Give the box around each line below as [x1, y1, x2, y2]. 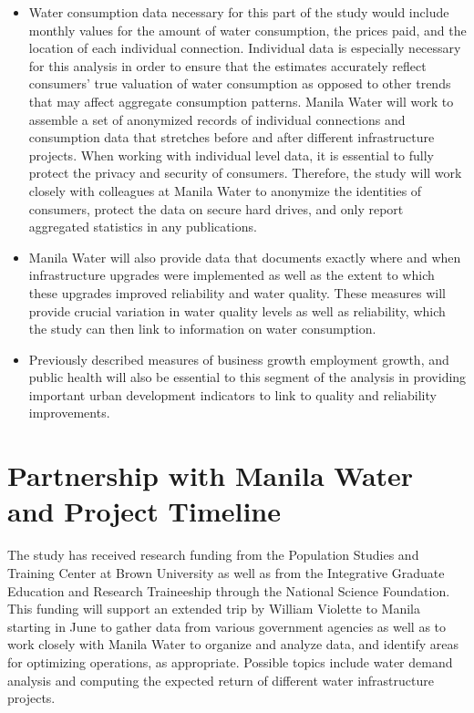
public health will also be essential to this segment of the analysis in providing [28, 367, 467, 387]
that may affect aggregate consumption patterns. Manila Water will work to [28, 91, 454, 110]
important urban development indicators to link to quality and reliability [28, 385, 437, 404]
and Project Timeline [7, 492, 281, 530]
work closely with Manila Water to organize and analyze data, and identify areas [7, 635, 459, 654]
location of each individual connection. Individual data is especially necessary [28, 38, 461, 57]
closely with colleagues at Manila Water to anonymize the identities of [28, 181, 422, 200]
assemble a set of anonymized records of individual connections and [28, 109, 406, 129]
